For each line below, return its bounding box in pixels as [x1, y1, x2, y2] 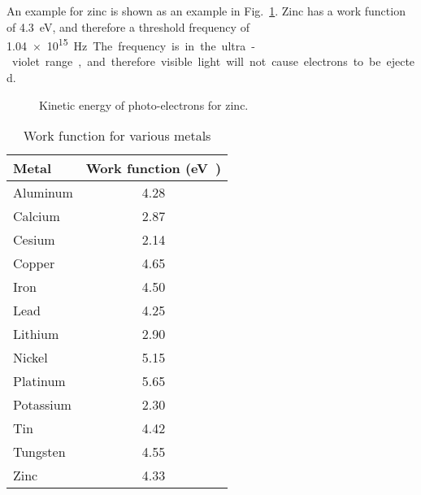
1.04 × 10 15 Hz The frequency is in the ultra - [7, 35, 255, 54]
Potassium [13, 395, 72, 415]
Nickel [13, 348, 48, 367]
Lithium [13, 324, 59, 344]
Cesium [13, 230, 55, 250]
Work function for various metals [23, 126, 211, 145]
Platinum [13, 371, 66, 391]
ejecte [386, 53, 415, 70]
